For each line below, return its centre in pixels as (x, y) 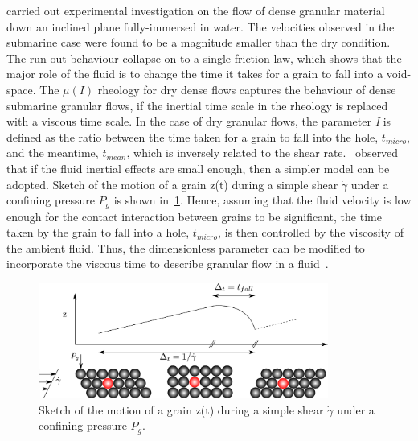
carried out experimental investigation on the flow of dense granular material (196, 10)
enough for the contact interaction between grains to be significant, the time (194, 216)
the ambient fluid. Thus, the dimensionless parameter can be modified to (186, 247)
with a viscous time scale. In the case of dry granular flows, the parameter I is (199, 121)
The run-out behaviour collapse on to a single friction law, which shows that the (204, 58)
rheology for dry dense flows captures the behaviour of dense (247, 89)
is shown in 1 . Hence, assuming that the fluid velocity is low (262, 200)
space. (21, 89)
